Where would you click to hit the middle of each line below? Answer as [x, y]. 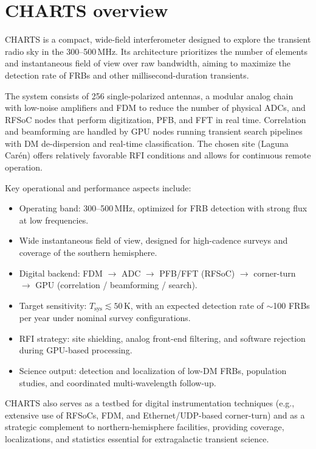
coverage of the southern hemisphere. [88, 253]
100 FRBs [291, 305]
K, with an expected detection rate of [194, 305]
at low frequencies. [54, 220]
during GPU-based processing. [76, 350]
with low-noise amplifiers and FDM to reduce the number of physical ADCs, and [155, 108]
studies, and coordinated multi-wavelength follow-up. [118, 382]
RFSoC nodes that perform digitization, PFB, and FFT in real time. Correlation [156, 119]
